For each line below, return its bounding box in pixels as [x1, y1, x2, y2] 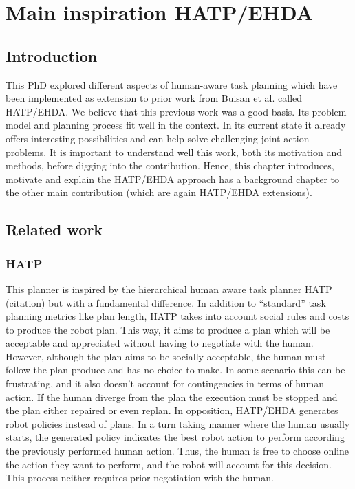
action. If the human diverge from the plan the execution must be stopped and [6, 389, 338, 404]
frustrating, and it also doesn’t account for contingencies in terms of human [6, 376, 324, 391]
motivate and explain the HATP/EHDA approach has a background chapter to [6, 171, 339, 186]
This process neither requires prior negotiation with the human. [6, 470, 274, 485]
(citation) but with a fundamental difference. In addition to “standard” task [6, 295, 326, 309]
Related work [6, 219, 103, 240]
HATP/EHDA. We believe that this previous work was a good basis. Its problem [6, 104, 347, 118]
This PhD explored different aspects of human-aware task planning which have [6, 77, 338, 91]
